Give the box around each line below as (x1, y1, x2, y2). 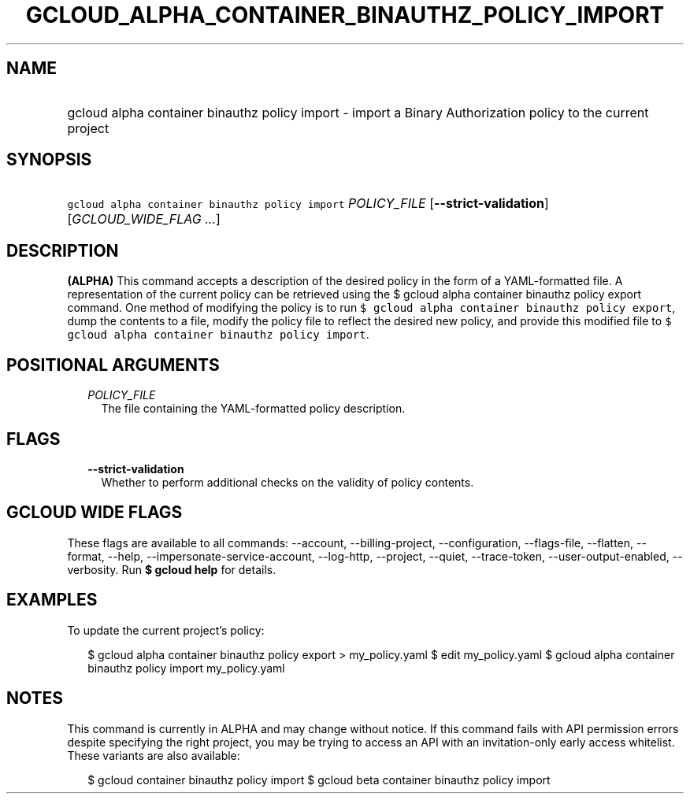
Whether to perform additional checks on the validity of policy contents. (101, 475, 474, 489)
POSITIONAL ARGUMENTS (6, 354, 220, 375)
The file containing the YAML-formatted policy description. (101, 402, 406, 416)
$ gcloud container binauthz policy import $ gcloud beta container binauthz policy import (87, 772, 551, 787)
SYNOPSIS (6, 150, 92, 170)
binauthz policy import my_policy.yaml (87, 661, 285, 675)
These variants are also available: (67, 748, 240, 762)
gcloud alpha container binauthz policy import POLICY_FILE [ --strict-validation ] (67, 195, 549, 212)
